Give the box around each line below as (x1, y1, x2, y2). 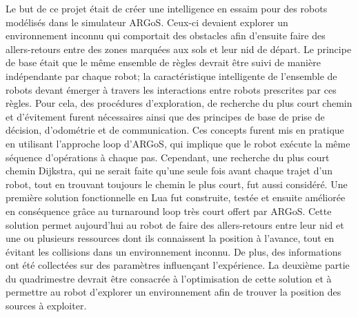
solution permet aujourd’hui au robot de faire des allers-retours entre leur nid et (6, 217, 344, 232)
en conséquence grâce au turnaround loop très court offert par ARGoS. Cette (6, 203, 332, 218)
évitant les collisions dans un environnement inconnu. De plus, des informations (6, 244, 341, 258)
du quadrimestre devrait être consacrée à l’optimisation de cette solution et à (6, 271, 332, 285)
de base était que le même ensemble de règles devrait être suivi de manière (6, 55, 321, 70)
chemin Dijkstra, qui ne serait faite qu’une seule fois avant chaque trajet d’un (6, 163, 332, 178)
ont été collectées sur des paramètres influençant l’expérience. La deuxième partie (6, 258, 350, 272)
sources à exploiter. (6, 298, 87, 313)
